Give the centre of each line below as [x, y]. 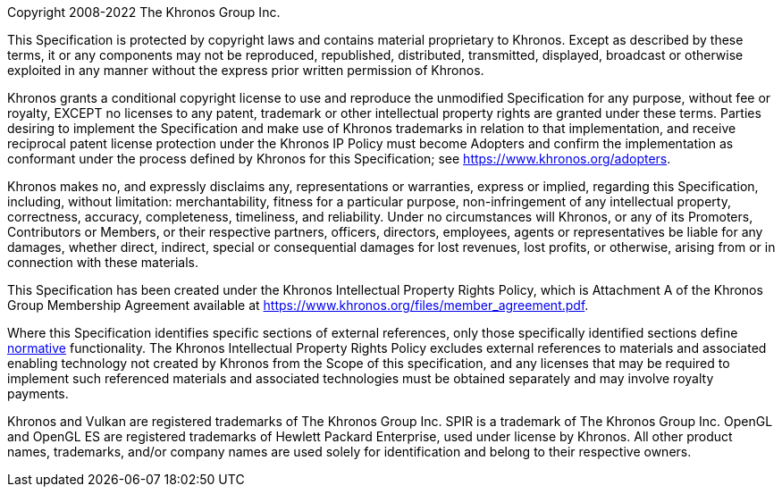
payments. [38, 394]
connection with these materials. [103, 262]
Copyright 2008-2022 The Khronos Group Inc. [144, 12]
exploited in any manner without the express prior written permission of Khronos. [246, 70]
